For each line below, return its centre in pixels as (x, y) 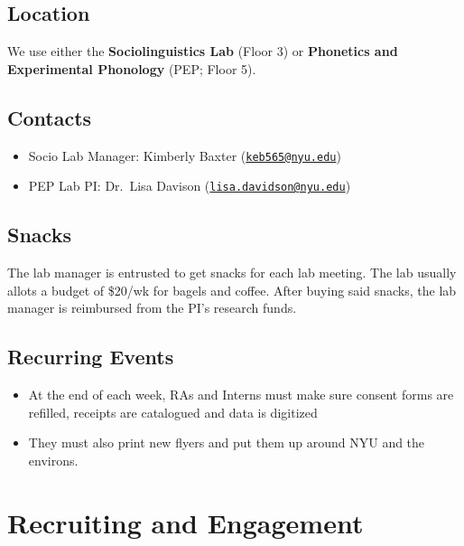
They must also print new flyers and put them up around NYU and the (227, 442)
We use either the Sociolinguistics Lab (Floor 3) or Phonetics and (203, 51)
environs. (53, 460)
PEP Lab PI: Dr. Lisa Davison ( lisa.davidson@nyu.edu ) (190, 186)
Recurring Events (91, 357)
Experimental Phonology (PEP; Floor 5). (132, 68)
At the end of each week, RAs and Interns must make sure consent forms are (241, 395)
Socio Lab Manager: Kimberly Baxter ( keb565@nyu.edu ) (185, 155)
